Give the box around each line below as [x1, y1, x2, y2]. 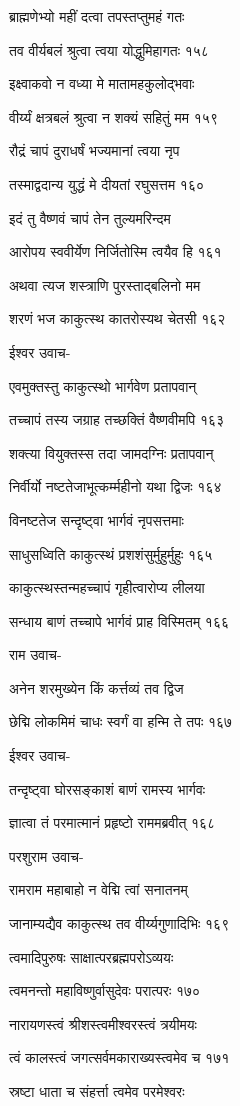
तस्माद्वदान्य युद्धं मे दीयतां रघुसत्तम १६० [9, 173, 204, 194]
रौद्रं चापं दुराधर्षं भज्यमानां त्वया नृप [9, 140, 180, 161]
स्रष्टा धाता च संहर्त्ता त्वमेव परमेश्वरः [9, 1081, 185, 1101]
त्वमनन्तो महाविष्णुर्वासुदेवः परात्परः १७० [9, 980, 201, 1001]
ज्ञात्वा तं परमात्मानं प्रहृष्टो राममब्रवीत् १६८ [9, 812, 216, 833]
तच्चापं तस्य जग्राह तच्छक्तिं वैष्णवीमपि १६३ [9, 409, 225, 430]
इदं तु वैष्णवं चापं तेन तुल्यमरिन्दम [9, 207, 171, 228]
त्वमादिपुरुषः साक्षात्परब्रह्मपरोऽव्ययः [9, 946, 174, 967]
